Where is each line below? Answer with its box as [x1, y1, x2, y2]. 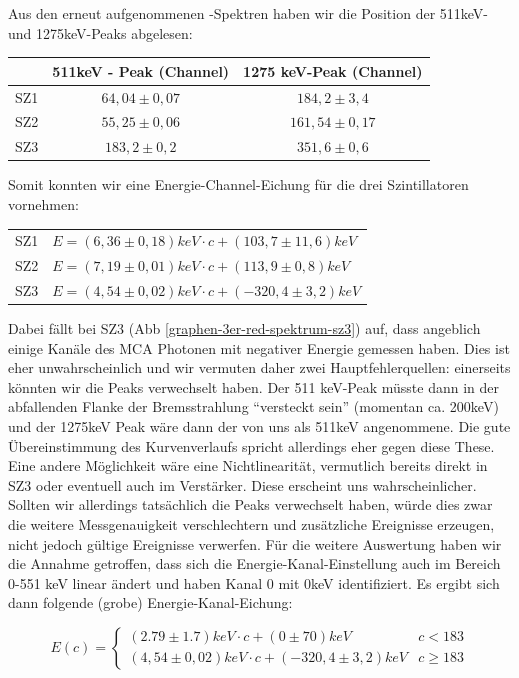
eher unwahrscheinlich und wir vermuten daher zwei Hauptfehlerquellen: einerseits [8, 357, 511, 378]
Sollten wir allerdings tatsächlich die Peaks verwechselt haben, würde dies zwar [8, 494, 493, 515]
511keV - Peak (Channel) [52, 60, 230, 81]
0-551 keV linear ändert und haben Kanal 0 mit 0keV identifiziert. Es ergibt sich [8, 572, 500, 593]
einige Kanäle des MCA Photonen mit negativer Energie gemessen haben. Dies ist [8, 337, 510, 358]
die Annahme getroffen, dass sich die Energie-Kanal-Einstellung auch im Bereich [8, 553, 501, 574]
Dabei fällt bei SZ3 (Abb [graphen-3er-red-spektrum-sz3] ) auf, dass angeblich [8, 318, 481, 339]
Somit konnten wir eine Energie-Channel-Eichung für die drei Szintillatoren [8, 174, 469, 195]
